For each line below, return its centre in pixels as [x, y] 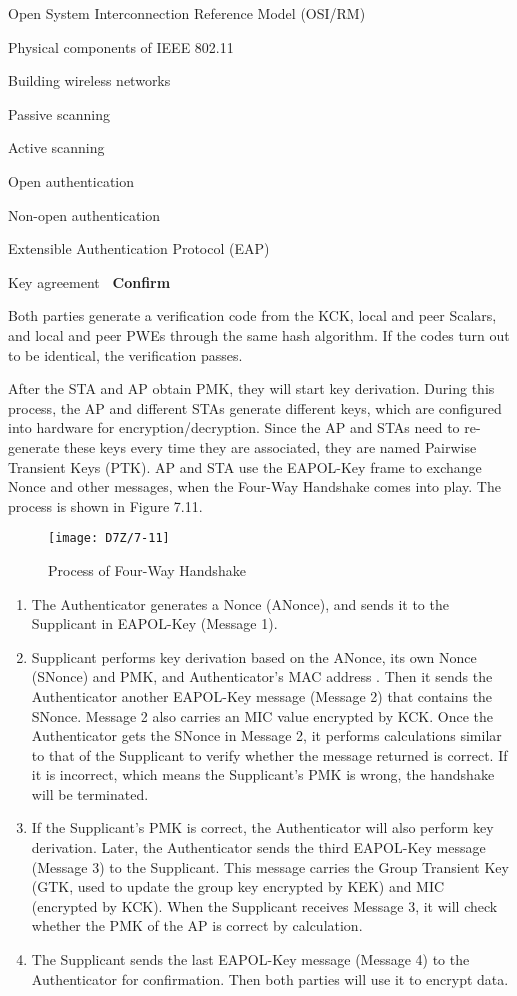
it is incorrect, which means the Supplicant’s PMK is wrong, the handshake [263, 774]
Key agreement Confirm [89, 281]
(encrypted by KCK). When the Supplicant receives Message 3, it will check [264, 905]
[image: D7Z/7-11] [109, 538]
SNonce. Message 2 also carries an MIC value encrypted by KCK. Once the [262, 715]
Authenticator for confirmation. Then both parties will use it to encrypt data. [270, 978]
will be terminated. [90, 793]
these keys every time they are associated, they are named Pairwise [270, 446]
